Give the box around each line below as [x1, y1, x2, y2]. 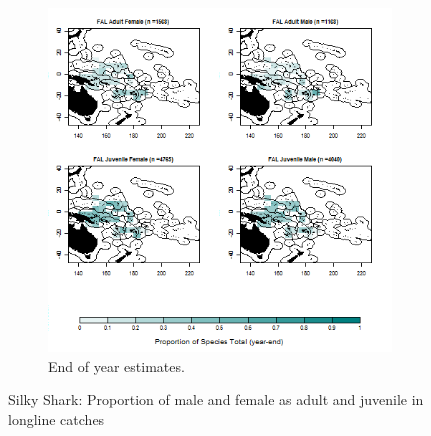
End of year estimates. [48, 355, 185, 376]
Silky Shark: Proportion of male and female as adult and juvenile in [8, 389, 424, 410]
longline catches [8, 408, 105, 429]
